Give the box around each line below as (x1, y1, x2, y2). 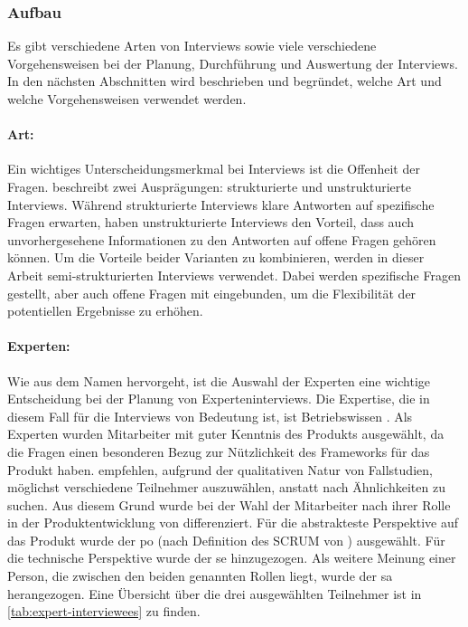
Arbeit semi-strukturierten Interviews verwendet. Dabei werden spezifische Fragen (7, 265, 461, 284)
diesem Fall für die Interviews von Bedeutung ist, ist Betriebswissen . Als (7, 406, 413, 425)
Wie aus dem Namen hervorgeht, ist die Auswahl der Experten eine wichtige (7, 371, 430, 390)
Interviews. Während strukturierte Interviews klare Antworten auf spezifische (7, 195, 435, 214)
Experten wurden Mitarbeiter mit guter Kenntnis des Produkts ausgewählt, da (7, 424, 445, 443)
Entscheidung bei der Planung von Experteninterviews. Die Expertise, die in (7, 389, 430, 408)
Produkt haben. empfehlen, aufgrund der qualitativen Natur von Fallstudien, (7, 460, 433, 479)
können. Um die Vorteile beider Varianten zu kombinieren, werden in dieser (7, 248, 425, 267)
